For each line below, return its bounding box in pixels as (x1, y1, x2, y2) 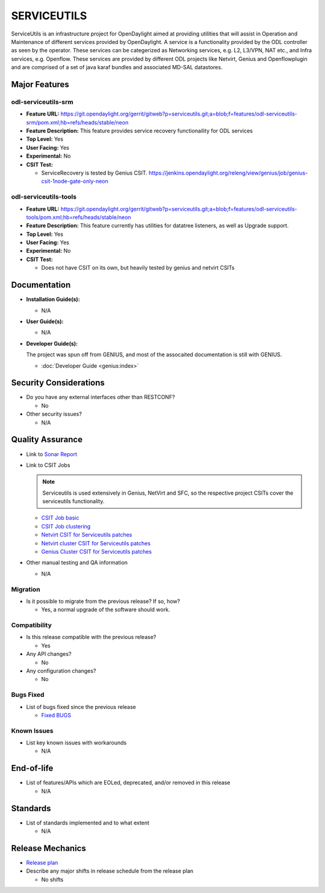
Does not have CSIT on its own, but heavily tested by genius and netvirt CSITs (41, 264, 235, 271)
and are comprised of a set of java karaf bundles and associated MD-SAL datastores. (11, 64, 223, 71)
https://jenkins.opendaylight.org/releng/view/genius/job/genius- (148, 169, 308, 176)
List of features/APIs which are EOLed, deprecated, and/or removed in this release (26, 779, 231, 786)
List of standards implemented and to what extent (26, 819, 150, 826)
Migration (11, 585, 40, 593)
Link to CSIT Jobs (26, 461, 70, 469)
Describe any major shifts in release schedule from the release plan (26, 867, 194, 875)
